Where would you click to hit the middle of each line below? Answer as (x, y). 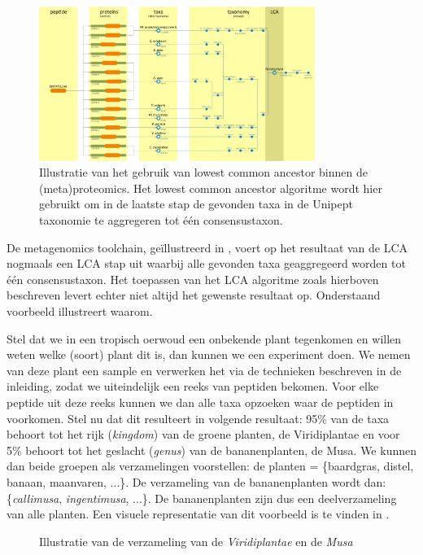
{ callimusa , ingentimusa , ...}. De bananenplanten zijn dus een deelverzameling (202, 498)
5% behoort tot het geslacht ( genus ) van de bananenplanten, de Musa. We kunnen (211, 450)
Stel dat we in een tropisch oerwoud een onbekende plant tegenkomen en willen (204, 338)
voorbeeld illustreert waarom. (80, 310)
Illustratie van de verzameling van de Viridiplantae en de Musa (196, 541)
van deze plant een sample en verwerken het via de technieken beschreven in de (204, 370)
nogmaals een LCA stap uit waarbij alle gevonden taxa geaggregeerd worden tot (206, 263)
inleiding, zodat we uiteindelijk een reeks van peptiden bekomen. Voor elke (193, 386)
